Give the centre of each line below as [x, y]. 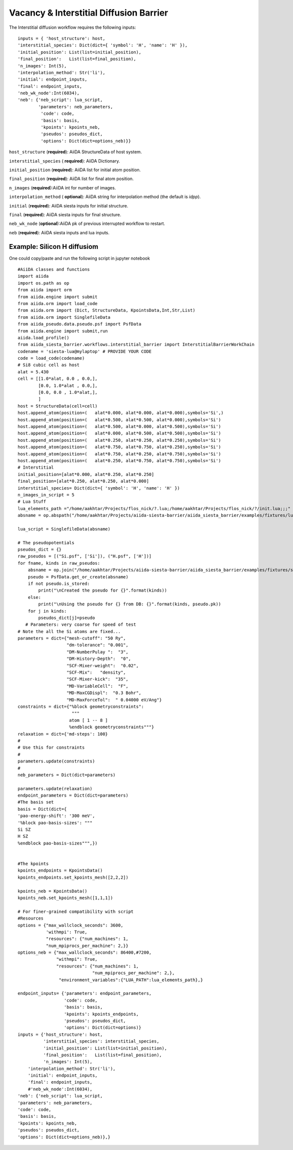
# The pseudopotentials [46, 543]
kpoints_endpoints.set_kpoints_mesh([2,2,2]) [73, 877]
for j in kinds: [47, 611]
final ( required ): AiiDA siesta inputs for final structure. [65, 214]
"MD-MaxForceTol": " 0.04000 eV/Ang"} [114, 700]
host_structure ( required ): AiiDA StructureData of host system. [75, 152]
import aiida [33, 276]
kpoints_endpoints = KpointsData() [60, 871]
